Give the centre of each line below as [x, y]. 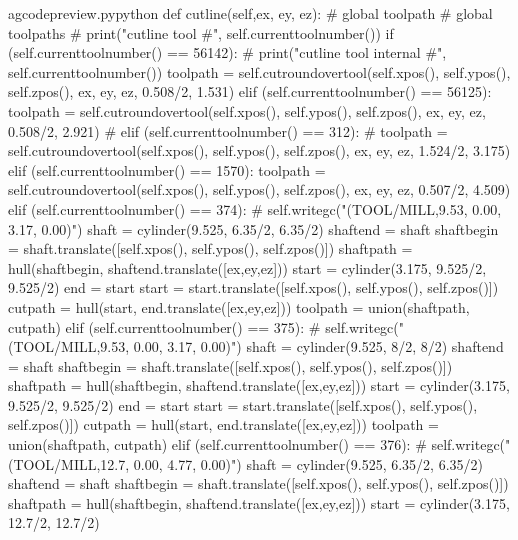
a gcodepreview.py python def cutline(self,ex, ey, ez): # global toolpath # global [250, 13]
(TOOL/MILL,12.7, [69, 463]
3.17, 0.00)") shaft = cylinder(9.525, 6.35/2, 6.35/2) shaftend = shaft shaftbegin [253, 228]
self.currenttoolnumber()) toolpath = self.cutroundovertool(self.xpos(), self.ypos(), [259, 71]
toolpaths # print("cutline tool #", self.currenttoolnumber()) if [201, 32]
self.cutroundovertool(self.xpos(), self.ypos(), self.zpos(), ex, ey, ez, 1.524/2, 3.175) [259, 150]
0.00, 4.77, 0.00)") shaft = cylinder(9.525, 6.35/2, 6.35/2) [308, 463]
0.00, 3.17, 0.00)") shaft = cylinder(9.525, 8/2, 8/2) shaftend [318, 346]
